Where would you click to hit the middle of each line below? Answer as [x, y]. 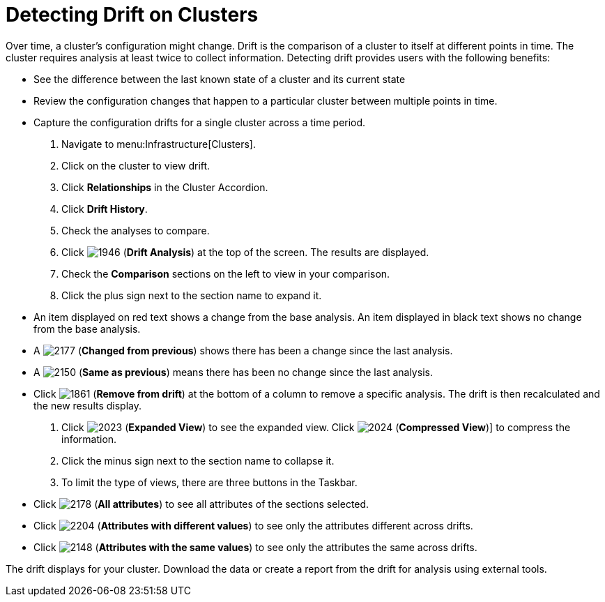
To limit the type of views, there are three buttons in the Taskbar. [209, 482]
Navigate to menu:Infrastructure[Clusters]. [159, 144]
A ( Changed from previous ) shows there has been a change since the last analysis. [243, 350]
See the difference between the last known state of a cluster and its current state [220, 79]
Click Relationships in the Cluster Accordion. [165, 187]
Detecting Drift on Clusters [132, 15]
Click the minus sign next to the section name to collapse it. [198, 460]
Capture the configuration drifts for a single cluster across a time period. [200, 122]
